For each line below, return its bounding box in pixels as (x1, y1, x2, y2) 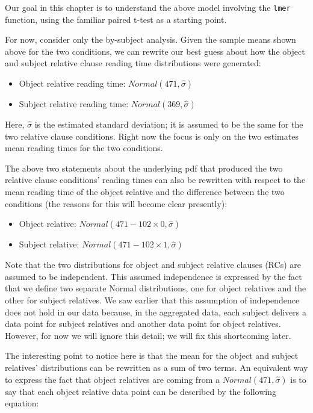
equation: (5, 397, 39, 409)
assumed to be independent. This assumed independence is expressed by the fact (5, 270, 302, 282)
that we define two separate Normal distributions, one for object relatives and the (5, 282, 306, 294)
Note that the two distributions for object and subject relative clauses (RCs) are (5, 258, 301, 271)
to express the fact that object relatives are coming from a (5, 373, 220, 385)
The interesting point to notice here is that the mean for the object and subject (5, 349, 299, 362)
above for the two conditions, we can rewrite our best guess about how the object (5, 45, 305, 57)
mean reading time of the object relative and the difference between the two (5, 185, 285, 197)
